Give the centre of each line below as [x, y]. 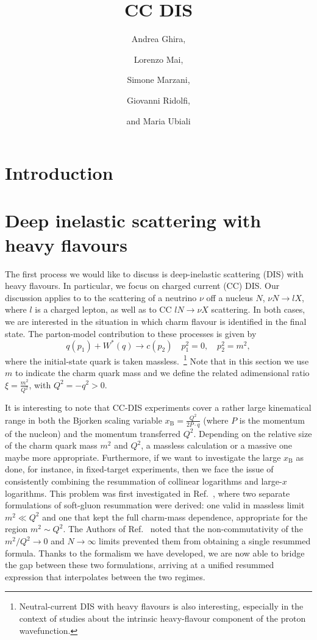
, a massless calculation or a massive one [216, 445]
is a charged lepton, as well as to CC [103, 309]
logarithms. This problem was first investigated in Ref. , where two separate [148, 493]
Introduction [59, 173]
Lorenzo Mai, [158, 59]
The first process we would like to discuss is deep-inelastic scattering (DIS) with [154, 273]
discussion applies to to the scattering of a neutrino [101, 297]
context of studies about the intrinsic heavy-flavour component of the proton [162, 618]
